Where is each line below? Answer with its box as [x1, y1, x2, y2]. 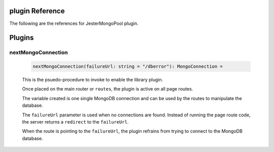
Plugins [9, 34, 34, 42]
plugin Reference [9, 7, 65, 15]
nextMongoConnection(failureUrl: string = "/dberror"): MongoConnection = [32, 64, 223, 70]
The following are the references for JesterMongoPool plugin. [9, 20, 139, 26]
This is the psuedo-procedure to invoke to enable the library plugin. [22, 77, 163, 83]
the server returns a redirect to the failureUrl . [22, 119, 129, 125]
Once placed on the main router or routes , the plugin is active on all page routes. [22, 86, 193, 92]
